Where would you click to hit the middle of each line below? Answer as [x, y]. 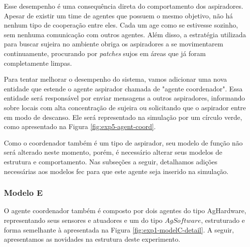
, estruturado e [223, 220]
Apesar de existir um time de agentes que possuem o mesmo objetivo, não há [118, 15]
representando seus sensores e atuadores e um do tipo [83, 220]
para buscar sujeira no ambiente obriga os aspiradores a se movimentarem [114, 44]
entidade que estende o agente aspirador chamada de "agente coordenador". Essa [123, 88]
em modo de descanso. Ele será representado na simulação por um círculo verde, [123, 117]
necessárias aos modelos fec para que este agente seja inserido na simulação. [116, 171]
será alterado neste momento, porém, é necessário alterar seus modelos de [113, 152]
